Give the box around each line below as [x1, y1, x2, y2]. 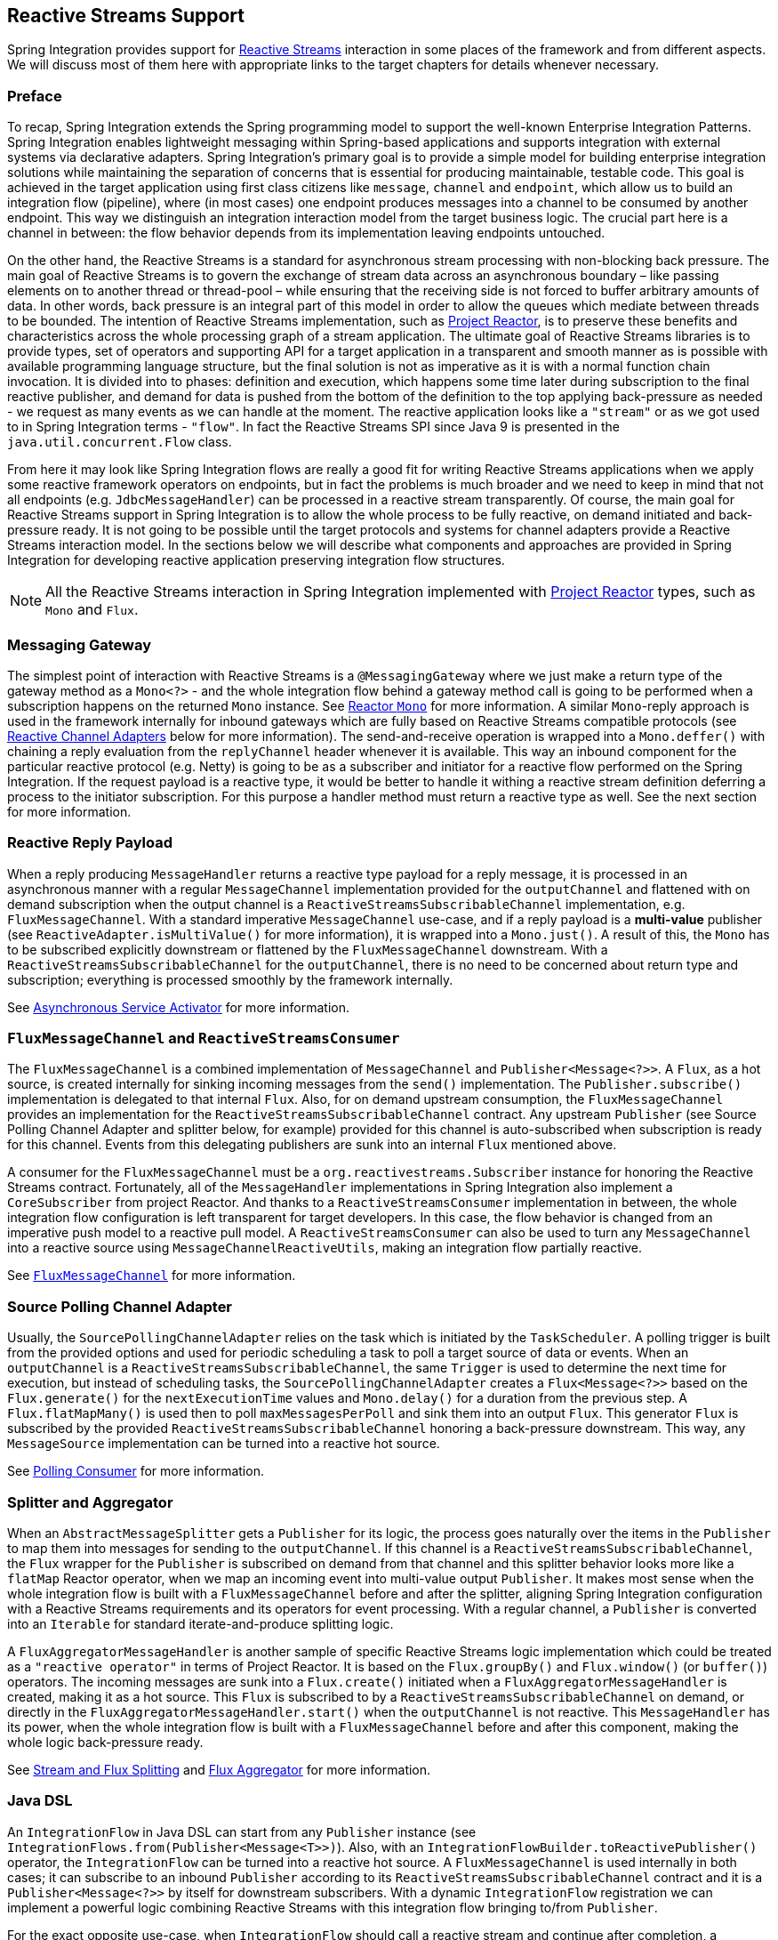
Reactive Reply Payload [7, 833, 172, 852]
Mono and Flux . [45, 600, 139, 619]
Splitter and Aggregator [7, 1493, 173, 1511]
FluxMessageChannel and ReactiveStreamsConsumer [7, 1029, 400, 1048]
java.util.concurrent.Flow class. [7, 434, 232, 450]
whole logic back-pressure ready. [7, 1734, 204, 1750]
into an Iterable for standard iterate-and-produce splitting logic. [7, 1615, 394, 1631]
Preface [7, 86, 62, 105]
